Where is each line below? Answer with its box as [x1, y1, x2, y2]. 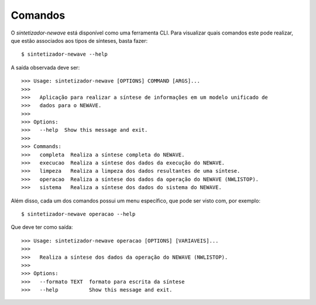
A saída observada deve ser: [11, 64, 80, 71]
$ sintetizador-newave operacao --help [21, 211, 136, 217]
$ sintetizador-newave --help [21, 51, 108, 58]
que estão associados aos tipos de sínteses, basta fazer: [11, 37, 148, 44]
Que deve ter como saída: [11, 224, 73, 231]
